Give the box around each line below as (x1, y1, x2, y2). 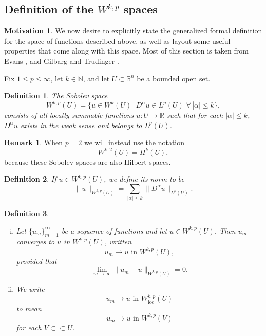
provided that (16, 255, 57, 266)
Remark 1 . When (4, 137, 63, 148)
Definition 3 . (4, 208, 49, 219)
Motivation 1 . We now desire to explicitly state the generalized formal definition (4, 25, 262, 36)
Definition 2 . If (4, 173, 56, 184)
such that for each (166, 110, 223, 120)
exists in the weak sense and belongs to (20, 119, 142, 130)
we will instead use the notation (84, 137, 184, 148)
